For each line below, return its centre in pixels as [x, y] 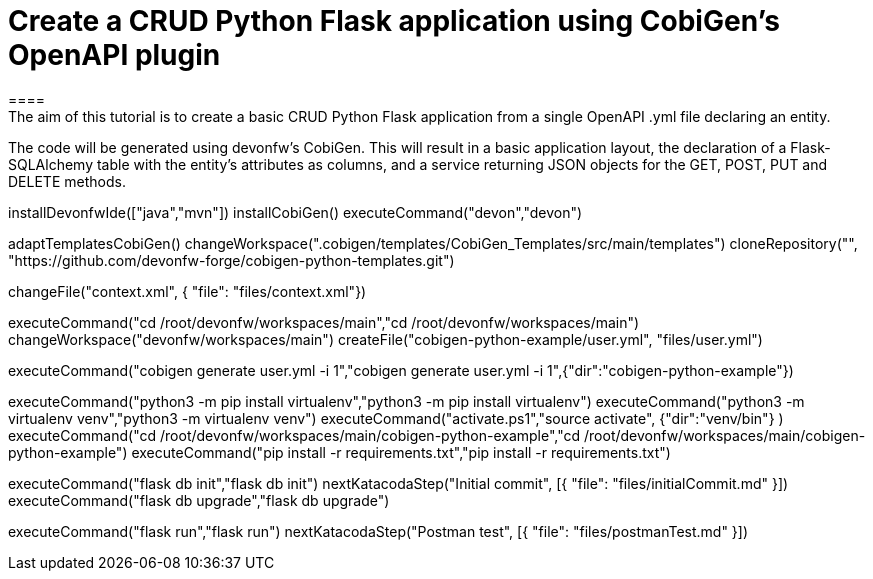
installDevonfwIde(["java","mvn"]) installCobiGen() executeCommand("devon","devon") [295, 212]
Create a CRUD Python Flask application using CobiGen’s [394, 21]
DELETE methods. [67, 181]
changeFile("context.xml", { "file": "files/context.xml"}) [187, 291]
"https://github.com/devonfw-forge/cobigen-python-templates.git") [231, 260]
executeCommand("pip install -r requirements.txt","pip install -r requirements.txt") [401, 452]
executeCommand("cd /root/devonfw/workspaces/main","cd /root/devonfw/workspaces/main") [324, 322]
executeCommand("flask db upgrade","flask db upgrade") [199, 500]
